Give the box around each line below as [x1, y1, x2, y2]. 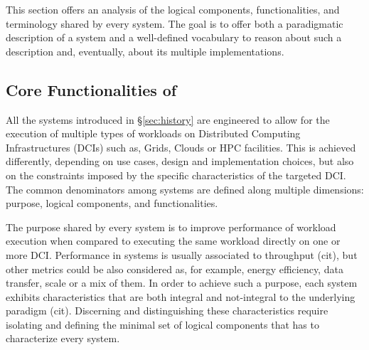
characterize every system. [6, 331, 120, 346]
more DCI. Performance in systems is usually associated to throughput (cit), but [6, 247, 358, 262]
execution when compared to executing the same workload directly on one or [6, 233, 341, 248]
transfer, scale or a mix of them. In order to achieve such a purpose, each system [6, 275, 358, 290]
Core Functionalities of [6, 78, 177, 100]
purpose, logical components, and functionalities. [6, 196, 218, 211]
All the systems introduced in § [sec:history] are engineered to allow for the [6, 112, 330, 127]
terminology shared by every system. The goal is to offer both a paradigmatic [6, 16, 343, 31]
